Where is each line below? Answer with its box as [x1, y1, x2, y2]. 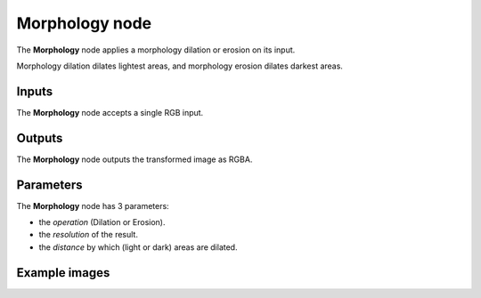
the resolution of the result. [38, 230, 138, 240]
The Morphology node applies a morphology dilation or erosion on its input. [16, 44, 296, 55]
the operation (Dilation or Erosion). [38, 217, 166, 228]
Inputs [16, 84, 53, 99]
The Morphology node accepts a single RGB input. [16, 107, 204, 117]
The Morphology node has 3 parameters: [16, 200, 169, 211]
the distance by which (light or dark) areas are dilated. [38, 241, 238, 253]
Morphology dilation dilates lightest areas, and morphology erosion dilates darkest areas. [16, 60, 343, 71]
